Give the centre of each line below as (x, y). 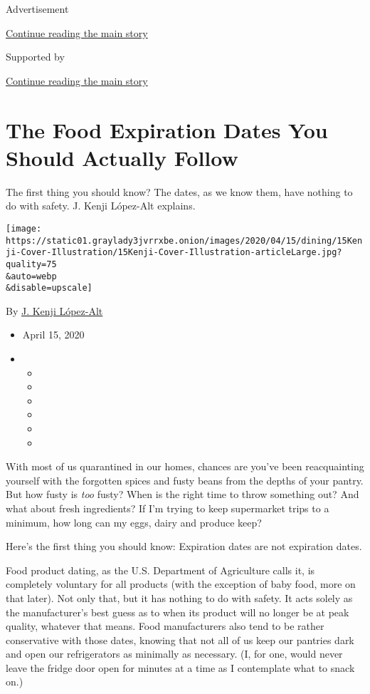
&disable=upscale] (49, 288)
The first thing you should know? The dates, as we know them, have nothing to (179, 191)
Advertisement (37, 9)
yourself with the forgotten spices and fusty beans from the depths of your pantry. (185, 480)
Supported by (35, 57)
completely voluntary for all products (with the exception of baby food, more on (181, 584)
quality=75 (31, 264)
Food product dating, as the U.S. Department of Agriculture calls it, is (160, 570)
